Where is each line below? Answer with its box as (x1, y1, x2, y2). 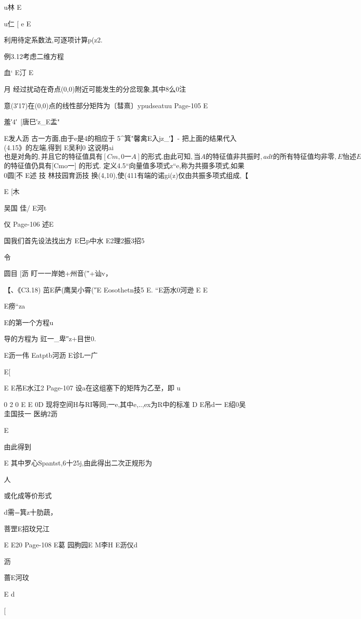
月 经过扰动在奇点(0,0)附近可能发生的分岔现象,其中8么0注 (4, 83, 186, 94)
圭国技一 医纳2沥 (4, 408, 58, 419)
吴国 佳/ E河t (4, 202, 47, 213)
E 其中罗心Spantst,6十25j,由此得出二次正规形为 (4, 458, 152, 468)
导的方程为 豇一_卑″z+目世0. (4, 333, 96, 344)
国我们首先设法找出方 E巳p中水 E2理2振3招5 (4, 235, 145, 245)
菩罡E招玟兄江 (4, 523, 50, 533)
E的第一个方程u (4, 317, 54, 327)
